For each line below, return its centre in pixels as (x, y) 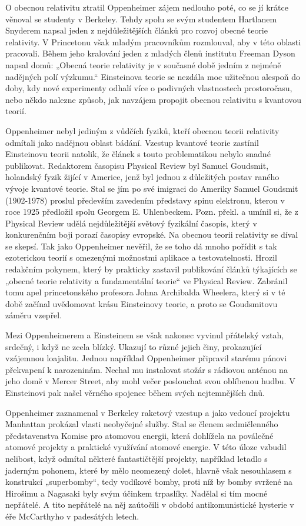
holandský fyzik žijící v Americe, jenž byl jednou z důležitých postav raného (142, 177)
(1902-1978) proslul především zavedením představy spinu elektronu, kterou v (145, 200)
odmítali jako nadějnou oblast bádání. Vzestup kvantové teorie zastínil (132, 142)
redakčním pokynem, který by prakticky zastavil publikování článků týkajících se (151, 269)
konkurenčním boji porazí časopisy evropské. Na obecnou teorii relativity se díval (152, 234)
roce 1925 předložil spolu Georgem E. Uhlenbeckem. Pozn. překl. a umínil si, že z (152, 212)
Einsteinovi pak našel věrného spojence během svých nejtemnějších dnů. (135, 392)
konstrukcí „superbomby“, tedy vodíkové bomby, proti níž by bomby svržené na (149, 482)
